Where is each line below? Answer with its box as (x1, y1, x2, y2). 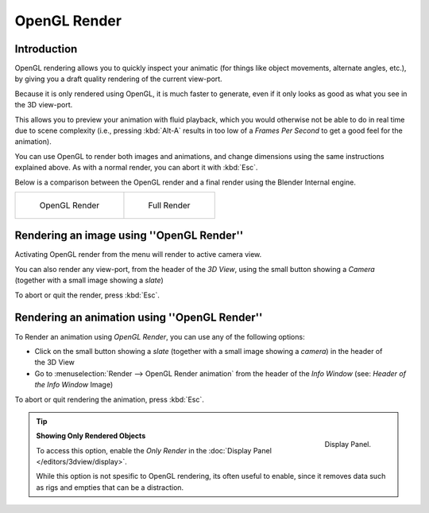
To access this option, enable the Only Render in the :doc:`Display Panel (36, 445, 272, 455)
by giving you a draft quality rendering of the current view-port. (14, 74, 222, 84)
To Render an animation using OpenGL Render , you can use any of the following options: (14, 332, 305, 341)
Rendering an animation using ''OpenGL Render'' (14, 311, 263, 325)
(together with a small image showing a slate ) (14, 275, 164, 286)
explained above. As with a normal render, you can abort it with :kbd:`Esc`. (14, 163, 258, 173)
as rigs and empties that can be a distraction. (36, 482, 184, 492)
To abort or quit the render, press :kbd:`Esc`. (14, 290, 160, 300)
